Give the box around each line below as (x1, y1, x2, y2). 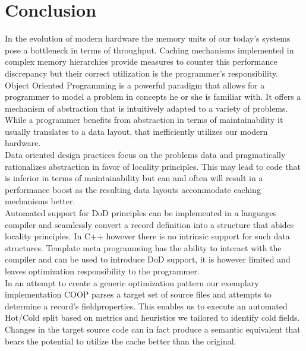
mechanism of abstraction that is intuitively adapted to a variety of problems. (5, 102, 288, 114)
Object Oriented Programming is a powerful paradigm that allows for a (5, 78, 265, 91)
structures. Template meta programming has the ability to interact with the (5, 241, 282, 254)
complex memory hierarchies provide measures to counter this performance (5, 55, 277, 68)
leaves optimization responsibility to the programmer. (5, 265, 200, 277)
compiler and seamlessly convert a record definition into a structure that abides (5, 218, 294, 230)
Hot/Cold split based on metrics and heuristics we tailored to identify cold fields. (5, 311, 300, 324)
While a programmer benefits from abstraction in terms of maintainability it (5, 113, 283, 126)
